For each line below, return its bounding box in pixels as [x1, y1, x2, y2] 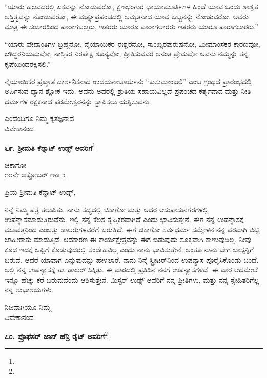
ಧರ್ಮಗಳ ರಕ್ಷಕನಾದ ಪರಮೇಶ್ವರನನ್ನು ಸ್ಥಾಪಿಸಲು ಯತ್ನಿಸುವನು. [5, 95, 151, 106]
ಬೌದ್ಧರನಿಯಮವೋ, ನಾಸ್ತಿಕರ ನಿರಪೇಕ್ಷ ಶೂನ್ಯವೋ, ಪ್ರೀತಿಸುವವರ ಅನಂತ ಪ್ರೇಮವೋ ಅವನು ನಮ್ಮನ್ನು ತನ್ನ [5, 48, 249, 59]
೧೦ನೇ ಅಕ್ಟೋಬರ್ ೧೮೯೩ [5, 169, 67, 180]
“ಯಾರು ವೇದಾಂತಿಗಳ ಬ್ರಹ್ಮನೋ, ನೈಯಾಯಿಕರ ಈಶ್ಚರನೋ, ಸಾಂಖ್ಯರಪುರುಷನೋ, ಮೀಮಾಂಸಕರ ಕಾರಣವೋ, [5, 38, 260, 49]
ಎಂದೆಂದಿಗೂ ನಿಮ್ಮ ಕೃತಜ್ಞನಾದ [5, 113, 74, 124]
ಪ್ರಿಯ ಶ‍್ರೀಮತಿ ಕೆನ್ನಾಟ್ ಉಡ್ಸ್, [5, 186, 76, 197]
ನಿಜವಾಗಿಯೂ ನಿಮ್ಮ [5, 301, 51, 312]
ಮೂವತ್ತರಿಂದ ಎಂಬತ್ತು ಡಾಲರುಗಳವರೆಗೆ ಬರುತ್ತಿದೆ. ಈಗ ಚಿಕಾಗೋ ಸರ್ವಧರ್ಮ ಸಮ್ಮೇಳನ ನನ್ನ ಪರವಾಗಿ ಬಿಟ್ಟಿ [5, 224, 260, 234]
